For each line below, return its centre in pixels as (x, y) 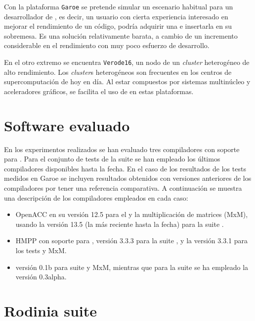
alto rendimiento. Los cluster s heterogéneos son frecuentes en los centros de (118, 72)
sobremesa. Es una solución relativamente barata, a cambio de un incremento (121, 35)
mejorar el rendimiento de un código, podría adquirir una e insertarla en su (118, 26)
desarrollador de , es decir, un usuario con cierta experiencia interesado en (116, 16)
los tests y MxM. (41, 250)
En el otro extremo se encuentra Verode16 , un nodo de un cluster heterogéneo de (127, 62)
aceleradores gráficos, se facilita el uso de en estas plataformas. (99, 91)
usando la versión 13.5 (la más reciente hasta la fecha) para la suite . (120, 224)
